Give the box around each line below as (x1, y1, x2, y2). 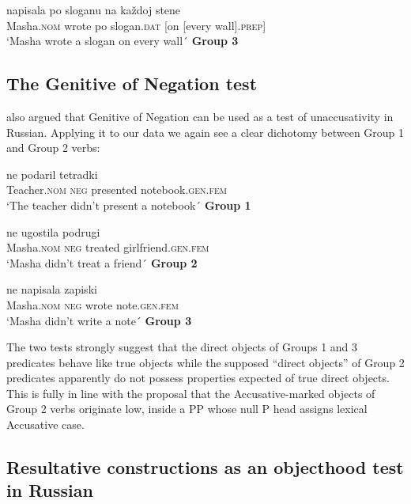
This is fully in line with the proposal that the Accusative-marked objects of (6, 385, 375, 401)
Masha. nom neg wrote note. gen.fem (6, 296, 179, 313)
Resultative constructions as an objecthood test (6, 455, 404, 479)
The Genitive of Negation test (6, 71, 258, 96)
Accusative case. (6, 416, 85, 433)
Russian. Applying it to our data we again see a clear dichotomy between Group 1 (6, 123, 405, 140)
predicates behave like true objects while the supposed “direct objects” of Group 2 (6, 354, 405, 370)
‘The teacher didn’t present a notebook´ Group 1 (6, 196, 251, 213)
